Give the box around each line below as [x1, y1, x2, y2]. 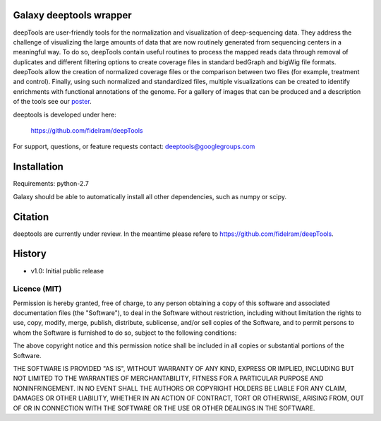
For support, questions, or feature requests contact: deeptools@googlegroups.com [13, 142, 255, 151]
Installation [13, 161, 64, 173]
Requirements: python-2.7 [13, 179, 90, 188]
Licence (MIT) [13, 284, 62, 294]
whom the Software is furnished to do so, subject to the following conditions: [13, 328, 237, 337]
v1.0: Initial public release [30, 266, 104, 275]
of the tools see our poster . [13, 97, 92, 106]
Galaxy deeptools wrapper [13, 9, 132, 21]
